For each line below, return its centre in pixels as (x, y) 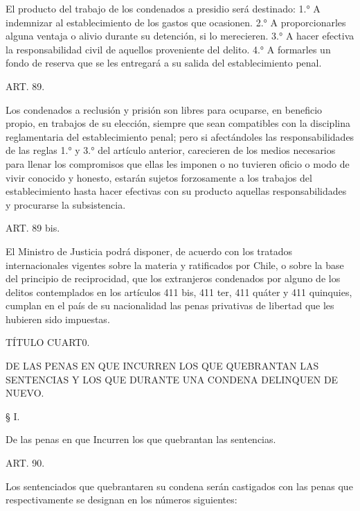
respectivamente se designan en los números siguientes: (121, 500)
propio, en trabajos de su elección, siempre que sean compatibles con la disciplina (178, 123)
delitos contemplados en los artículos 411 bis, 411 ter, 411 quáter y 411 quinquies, (179, 292)
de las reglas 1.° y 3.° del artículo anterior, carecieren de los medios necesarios (171, 150)
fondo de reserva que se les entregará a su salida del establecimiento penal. (164, 63)
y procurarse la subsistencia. (66, 204)
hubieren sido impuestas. (58, 319)
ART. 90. (25, 463)
